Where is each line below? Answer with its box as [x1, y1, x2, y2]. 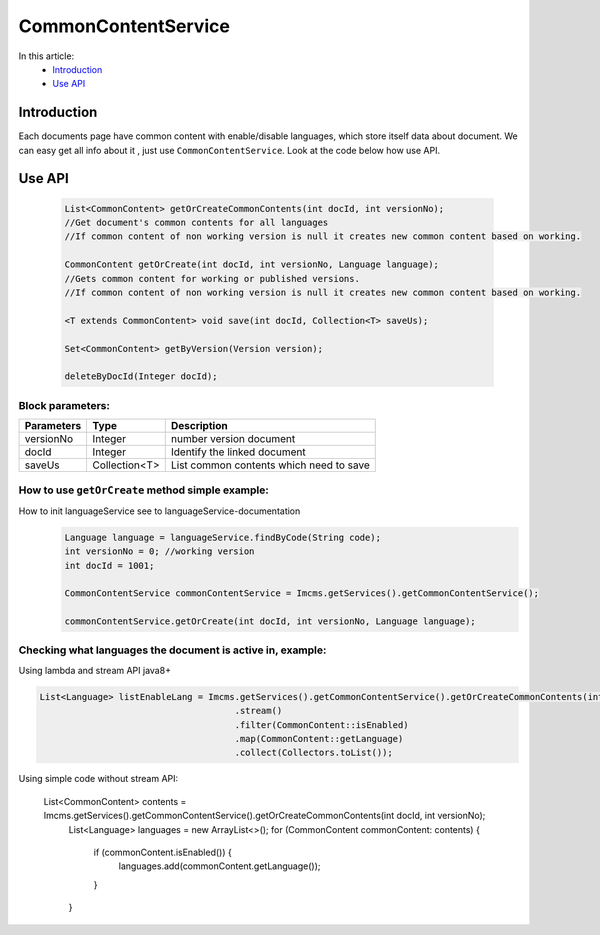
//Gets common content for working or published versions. [64, 273, 360, 284]
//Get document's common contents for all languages [64, 217, 329, 229]
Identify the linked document [170, 445, 306, 459]
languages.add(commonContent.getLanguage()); [118, 860, 321, 872]
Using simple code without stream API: [18, 773, 179, 785]
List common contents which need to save [170, 458, 370, 472]
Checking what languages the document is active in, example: [18, 643, 327, 657]
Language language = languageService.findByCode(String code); [64, 531, 382, 543]
